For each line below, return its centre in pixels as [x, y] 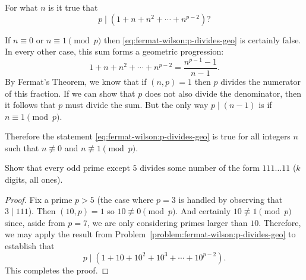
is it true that [73, 7]
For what [21, 7]
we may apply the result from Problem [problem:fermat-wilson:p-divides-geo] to [150, 234]
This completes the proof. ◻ [57, 270]
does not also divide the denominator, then [223, 93]
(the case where [125, 199]
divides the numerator [261, 81]
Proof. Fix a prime [39, 199]
